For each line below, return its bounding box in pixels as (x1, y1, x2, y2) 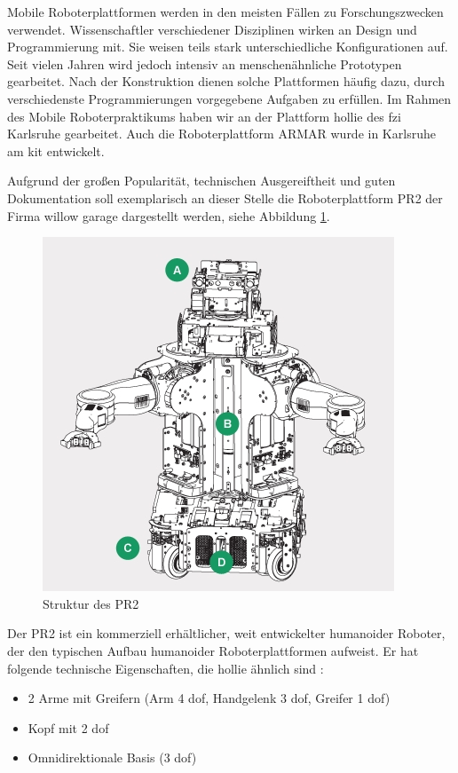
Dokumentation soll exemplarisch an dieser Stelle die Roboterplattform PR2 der (7, 188, 443, 207)
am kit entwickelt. (7, 141, 105, 160)
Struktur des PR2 (43, 594, 139, 612)
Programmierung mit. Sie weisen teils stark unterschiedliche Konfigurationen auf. (7, 37, 448, 56)
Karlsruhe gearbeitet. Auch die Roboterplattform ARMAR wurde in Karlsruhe (7, 124, 436, 143)
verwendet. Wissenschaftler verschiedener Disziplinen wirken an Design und (7, 20, 417, 38)
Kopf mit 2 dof (28, 718, 109, 737)
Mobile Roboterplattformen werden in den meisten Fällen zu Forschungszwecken (7, 3, 444, 20)
